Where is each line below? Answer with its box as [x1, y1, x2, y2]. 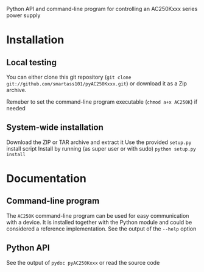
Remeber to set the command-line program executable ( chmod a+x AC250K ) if [6, 98, 198, 106]
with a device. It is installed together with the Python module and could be [6, 218, 192, 226]
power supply [6, 12, 41, 19]
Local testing [6, 57, 57, 68]
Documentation [6, 172, 87, 185]
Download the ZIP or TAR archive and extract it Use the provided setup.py [6, 138, 192, 146]
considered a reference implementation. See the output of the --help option [6, 225, 197, 232]
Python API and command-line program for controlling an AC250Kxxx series [6, 5, 198, 12]
